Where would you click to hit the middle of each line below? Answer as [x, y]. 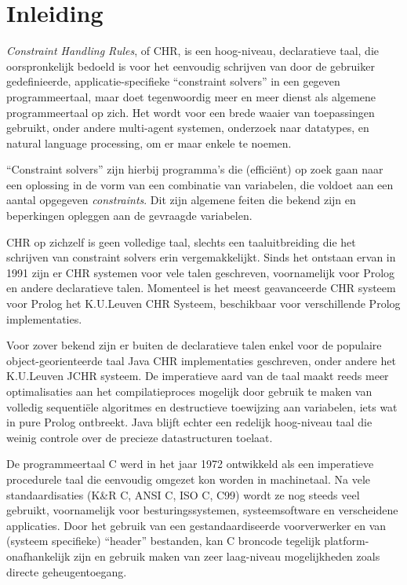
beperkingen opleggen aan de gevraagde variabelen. [129, 216]
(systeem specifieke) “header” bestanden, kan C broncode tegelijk [164, 541]
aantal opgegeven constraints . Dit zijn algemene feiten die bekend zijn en [181, 200]
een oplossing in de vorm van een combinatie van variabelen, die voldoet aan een [200, 184]
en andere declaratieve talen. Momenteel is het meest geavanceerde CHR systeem [201, 288]
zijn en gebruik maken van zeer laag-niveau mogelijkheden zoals [227, 556]
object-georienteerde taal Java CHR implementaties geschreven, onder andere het [201, 360]
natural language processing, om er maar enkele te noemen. [149, 143]
